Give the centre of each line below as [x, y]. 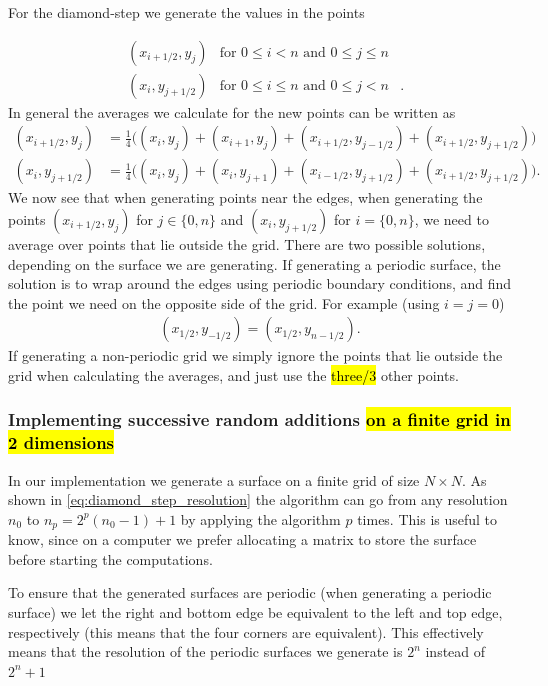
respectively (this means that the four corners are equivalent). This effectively [246, 631]
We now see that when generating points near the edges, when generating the [245, 197]
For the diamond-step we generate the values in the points [186, 12]
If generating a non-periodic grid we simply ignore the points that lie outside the [255, 355]
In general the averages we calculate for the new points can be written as [232, 111]
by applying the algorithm [260, 518]
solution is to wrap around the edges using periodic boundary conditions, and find [260, 283]
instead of [455, 651]
